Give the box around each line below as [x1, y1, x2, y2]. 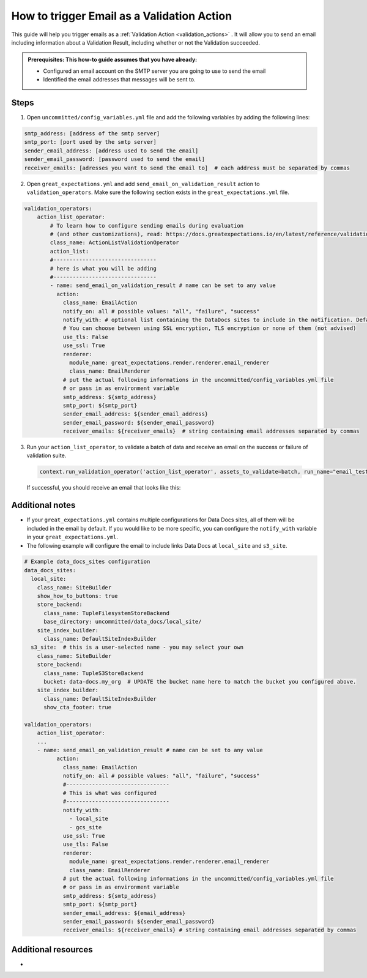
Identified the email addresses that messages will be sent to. [43, 76, 196, 83]
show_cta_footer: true [43, 704, 112, 711]
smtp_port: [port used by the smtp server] [24, 138, 157, 146]
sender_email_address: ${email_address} [62, 909, 186, 916]
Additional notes [11, 500, 76, 510]
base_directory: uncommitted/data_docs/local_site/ [43, 618, 202, 625]
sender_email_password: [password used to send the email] [24, 156, 205, 163]
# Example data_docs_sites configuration [24, 558, 150, 566]
